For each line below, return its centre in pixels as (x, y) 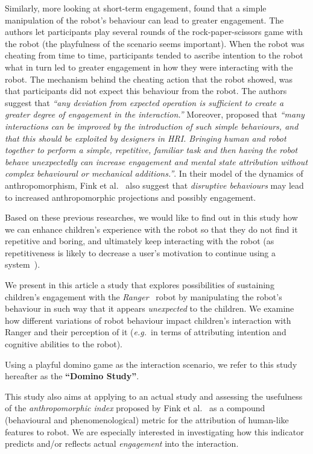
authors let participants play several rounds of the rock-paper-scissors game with (154, 32)
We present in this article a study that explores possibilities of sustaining (140, 285)
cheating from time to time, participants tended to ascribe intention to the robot (154, 55)
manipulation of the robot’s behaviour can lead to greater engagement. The (144, 20)
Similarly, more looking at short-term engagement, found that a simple (136, 8)
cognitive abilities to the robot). (64, 344)
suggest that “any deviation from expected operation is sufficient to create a (144, 102)
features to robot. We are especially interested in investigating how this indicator (154, 431)
